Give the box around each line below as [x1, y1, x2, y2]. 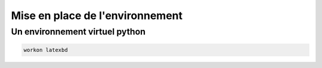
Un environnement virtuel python [11, 26, 146, 37]
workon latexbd [23, 47, 68, 53]
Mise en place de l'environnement [11, 9, 183, 22]
